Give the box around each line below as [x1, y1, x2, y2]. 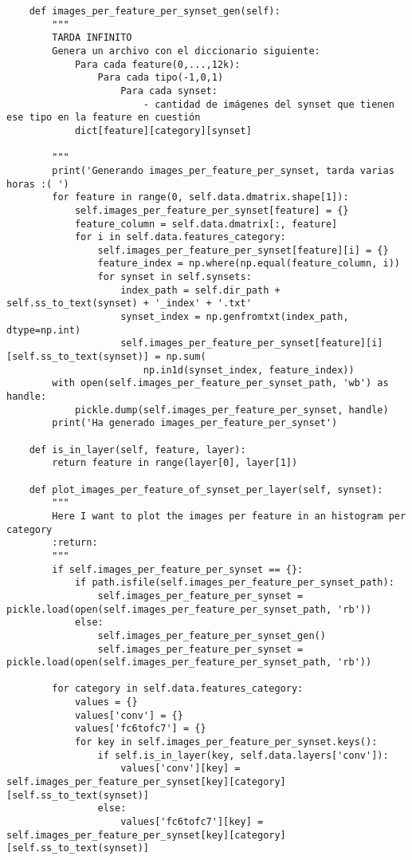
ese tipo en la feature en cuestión [6, 112, 201, 124]
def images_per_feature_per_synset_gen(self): [29, 6, 281, 17]
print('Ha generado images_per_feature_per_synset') [52, 417, 338, 429]
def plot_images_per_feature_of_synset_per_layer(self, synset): [29, 483, 383, 495]
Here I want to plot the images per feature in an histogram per [52, 510, 406, 522]
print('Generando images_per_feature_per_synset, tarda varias [52, 164, 394, 176]
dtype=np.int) [6, 324, 81, 336]
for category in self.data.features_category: [52, 683, 304, 695]
